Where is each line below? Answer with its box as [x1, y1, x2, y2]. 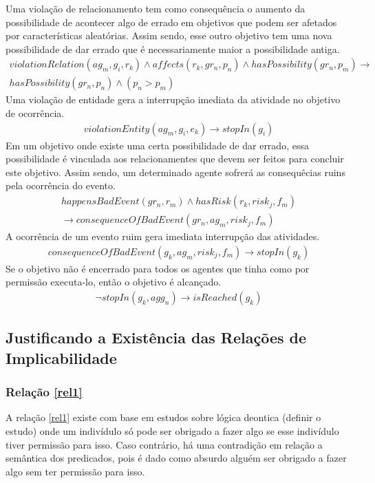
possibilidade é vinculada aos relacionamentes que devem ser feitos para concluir [6, 151, 344, 166]
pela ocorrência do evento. [6, 178, 116, 193]
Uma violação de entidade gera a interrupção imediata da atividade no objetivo [6, 92, 341, 107]
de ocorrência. [6, 106, 65, 120]
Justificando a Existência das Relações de [6, 327, 307, 348]
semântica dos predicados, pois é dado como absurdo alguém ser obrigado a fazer [6, 451, 347, 465]
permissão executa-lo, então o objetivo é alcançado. [6, 275, 222, 289]
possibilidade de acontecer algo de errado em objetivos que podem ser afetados [6, 14, 337, 29]
